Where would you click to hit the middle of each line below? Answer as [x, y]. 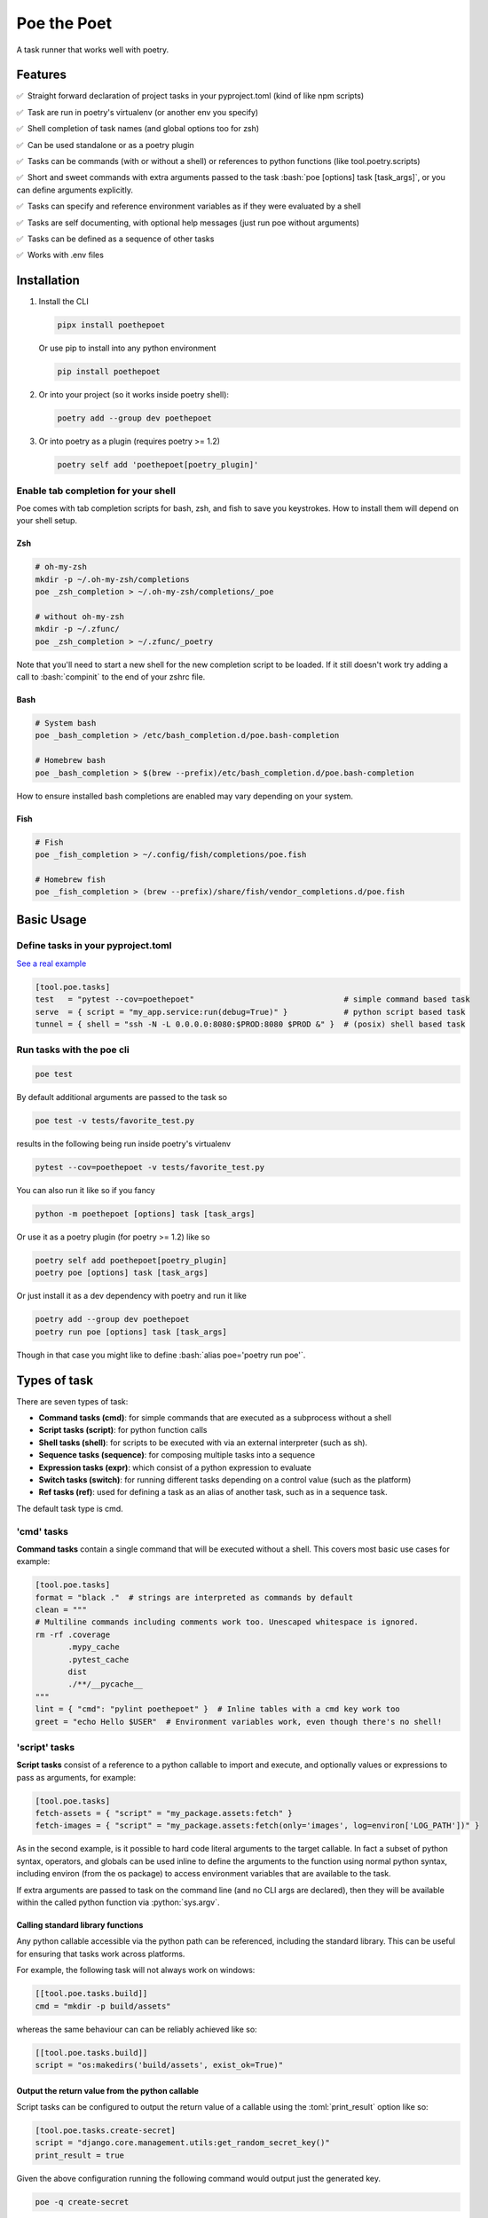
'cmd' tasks [42, 1531]
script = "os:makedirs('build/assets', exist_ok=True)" [159, 2065]
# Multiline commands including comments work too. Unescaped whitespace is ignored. [227, 1622]
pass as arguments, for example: [76, 1777]
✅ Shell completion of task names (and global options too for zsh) [138, 129]
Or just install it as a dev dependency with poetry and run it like [132, 1296]
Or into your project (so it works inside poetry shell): [134, 395]
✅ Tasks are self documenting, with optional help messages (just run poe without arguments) [188, 223]
